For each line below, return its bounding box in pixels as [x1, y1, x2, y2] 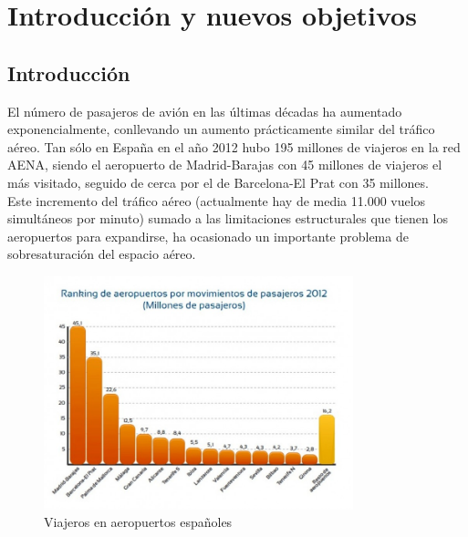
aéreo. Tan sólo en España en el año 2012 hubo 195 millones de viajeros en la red [7, 137, 461, 156]
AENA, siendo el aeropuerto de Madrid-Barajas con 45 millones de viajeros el [7, 155, 442, 174]
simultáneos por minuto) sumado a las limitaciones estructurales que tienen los [7, 209, 448, 228]
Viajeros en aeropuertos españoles [44, 512, 233, 532]
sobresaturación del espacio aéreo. [7, 244, 196, 263]
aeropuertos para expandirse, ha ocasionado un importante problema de [7, 226, 409, 245]
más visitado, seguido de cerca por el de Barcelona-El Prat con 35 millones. [7, 172, 429, 191]
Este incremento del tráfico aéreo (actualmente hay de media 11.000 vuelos [7, 191, 426, 210]
